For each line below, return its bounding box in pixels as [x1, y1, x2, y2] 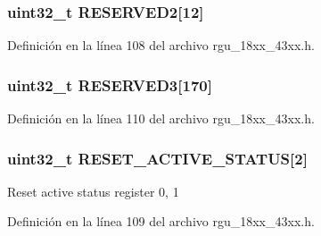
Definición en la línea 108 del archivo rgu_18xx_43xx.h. [7, 36, 315, 55]
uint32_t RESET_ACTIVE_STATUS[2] [7, 147, 308, 169]
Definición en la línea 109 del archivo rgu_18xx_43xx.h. [7, 212, 315, 231]
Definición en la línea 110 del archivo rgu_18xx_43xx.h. [7, 109, 315, 128]
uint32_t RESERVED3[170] [7, 73, 212, 96]
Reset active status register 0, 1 [7, 181, 179, 200]
